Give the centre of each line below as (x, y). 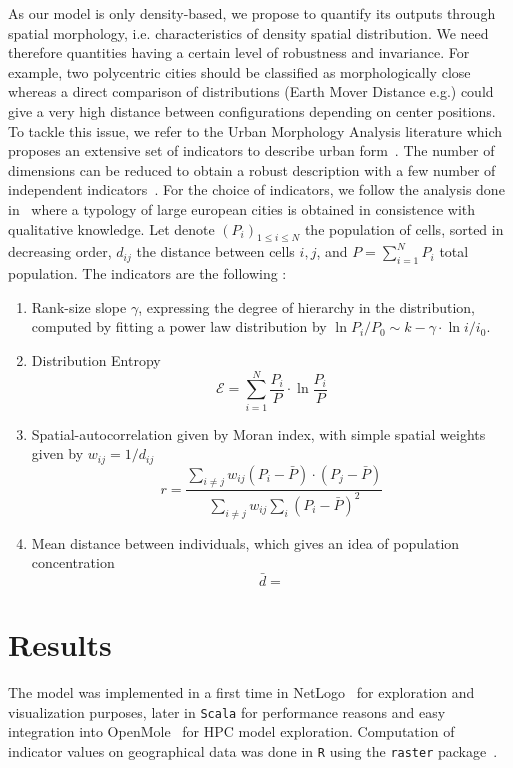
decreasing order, (60, 251)
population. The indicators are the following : (147, 273)
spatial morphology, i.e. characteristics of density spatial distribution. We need (248, 32)
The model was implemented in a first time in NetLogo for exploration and (241, 692)
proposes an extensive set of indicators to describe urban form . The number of (251, 150)
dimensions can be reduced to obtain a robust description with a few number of (252, 169)
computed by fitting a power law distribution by (179, 326)
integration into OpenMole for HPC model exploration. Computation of (231, 731)
